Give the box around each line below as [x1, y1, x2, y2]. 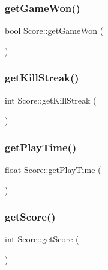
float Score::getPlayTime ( [5, 163, 101, 176]
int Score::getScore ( [5, 233, 79, 245]
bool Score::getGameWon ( [5, 24, 104, 37]
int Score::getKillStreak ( [5, 93, 97, 106]
